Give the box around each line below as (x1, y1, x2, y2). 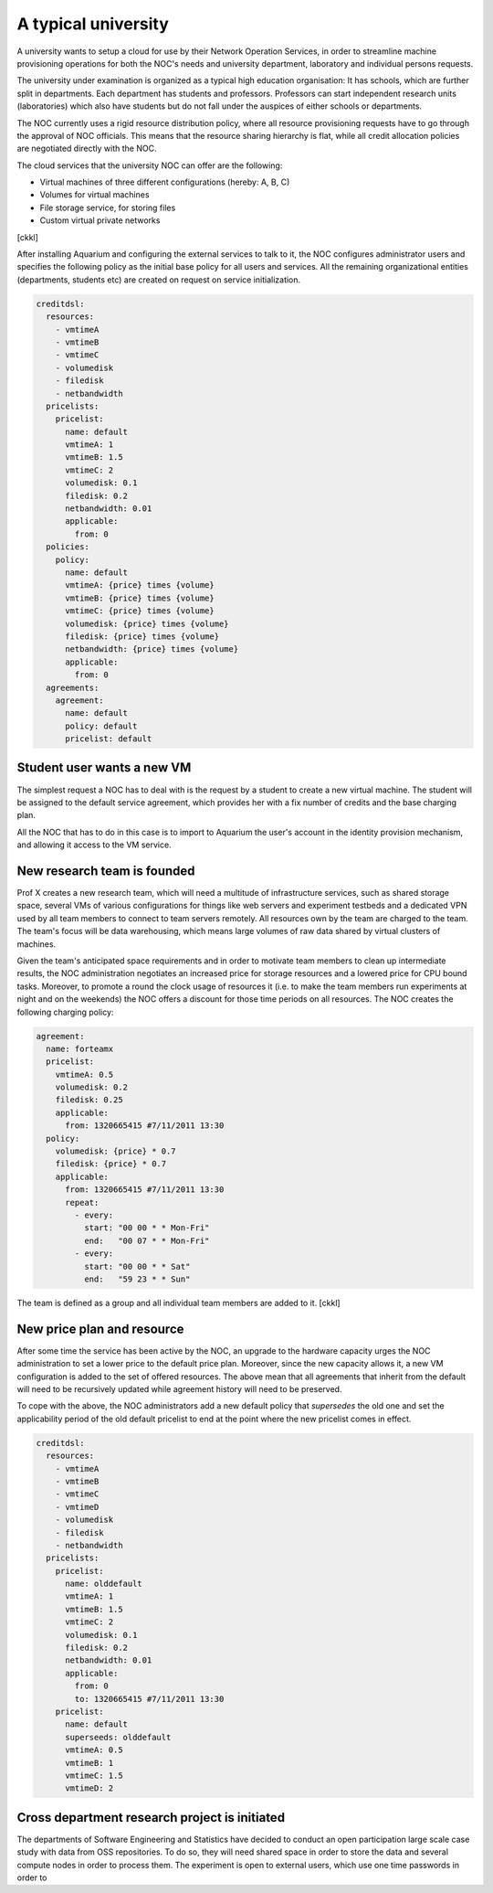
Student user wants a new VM (16, 760, 192, 776)
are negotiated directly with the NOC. (16, 143, 157, 154)
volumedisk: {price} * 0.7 (55, 1146, 177, 1156)
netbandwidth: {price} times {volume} (65, 644, 239, 654)
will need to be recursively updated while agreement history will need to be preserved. (16, 1384, 342, 1395)
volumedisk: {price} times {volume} (65, 618, 229, 629)
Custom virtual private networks (39, 215, 161, 226)
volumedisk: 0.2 (55, 1082, 128, 1092)
